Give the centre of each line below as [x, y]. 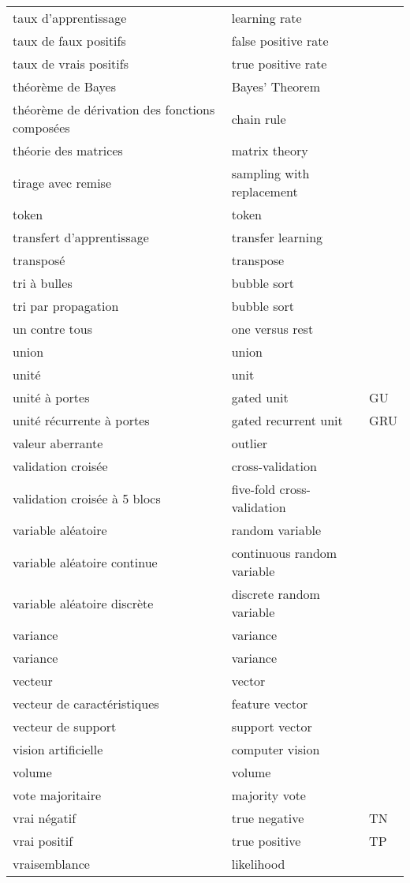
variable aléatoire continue [85, 562]
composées [41, 127]
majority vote [268, 795]
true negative [268, 818]
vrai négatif [45, 818]
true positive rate [279, 64]
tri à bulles [43, 283]
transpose [258, 260]
